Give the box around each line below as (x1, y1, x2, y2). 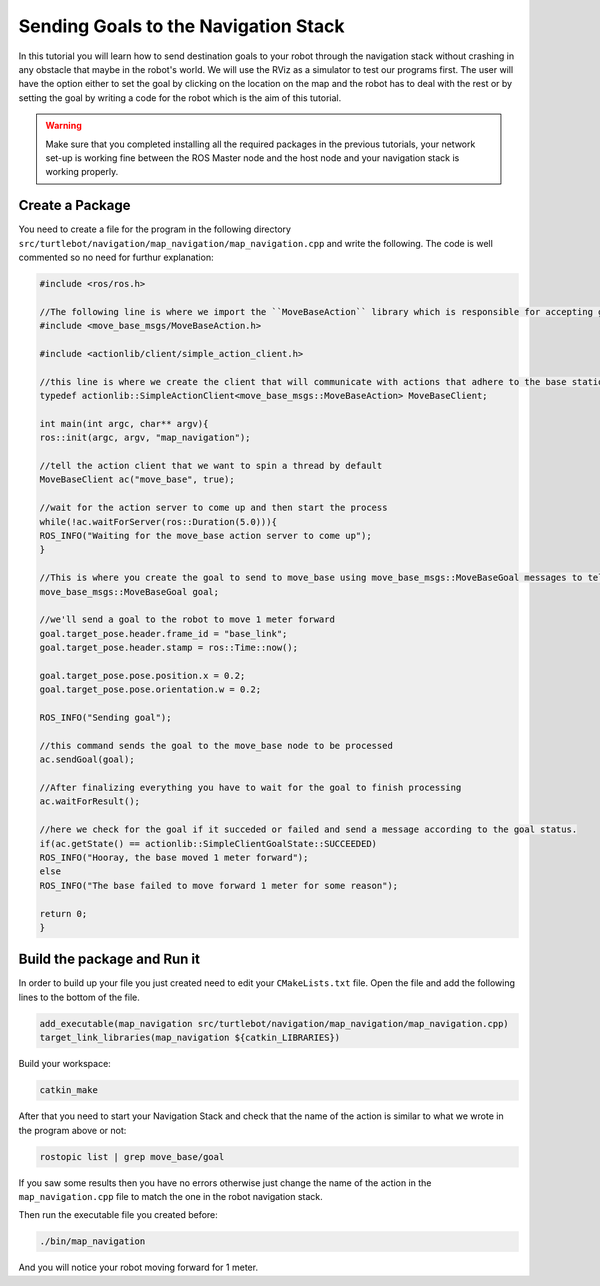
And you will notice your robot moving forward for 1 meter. (18, 1261, 259, 1274)
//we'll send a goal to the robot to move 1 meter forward (39, 614, 335, 625)
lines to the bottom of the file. (18, 991, 140, 1003)
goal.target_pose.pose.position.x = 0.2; (39, 670, 246, 681)
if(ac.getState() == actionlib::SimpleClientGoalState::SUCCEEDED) (39, 838, 378, 849)
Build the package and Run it (18, 951, 200, 968)
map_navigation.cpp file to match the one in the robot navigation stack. (18, 1190, 324, 1202)
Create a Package (18, 197, 131, 214)
